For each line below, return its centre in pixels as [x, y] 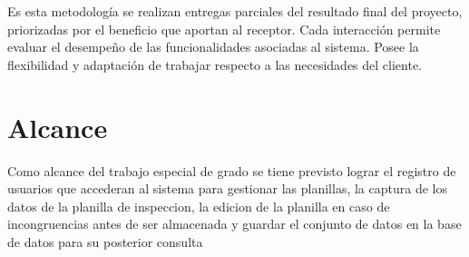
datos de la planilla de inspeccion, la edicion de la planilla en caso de [199, 206]
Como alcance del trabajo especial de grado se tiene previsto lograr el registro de [232, 170]
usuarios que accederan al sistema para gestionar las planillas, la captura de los [227, 188]
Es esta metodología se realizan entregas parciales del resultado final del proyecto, [235, 11]
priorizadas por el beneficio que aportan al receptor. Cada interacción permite [224, 29]
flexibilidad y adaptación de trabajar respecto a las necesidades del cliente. [215, 64]
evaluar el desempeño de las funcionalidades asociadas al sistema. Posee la [213, 47]
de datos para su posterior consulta [105, 241]
